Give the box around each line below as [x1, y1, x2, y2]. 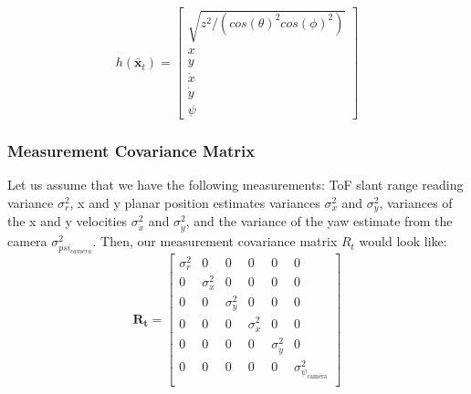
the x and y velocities [7, 212, 128, 231]
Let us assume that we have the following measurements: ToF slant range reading [7, 175, 464, 194]
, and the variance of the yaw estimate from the [185, 212, 453, 231]
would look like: [359, 232, 447, 251]
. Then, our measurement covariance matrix [92, 232, 338, 251]
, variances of [379, 193, 453, 212]
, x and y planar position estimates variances [69, 193, 320, 212]
